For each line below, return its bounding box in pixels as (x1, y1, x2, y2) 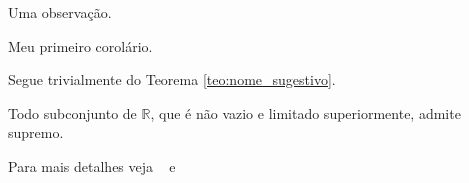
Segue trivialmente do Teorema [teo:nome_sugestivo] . (8, 69, 336, 90)
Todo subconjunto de (8, 102, 137, 123)
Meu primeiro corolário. (8, 35, 153, 56)
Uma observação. (8, 2, 112, 22)
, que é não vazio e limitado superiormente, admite (150, 102, 461, 123)
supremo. (8, 122, 64, 143)
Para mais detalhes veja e (8, 155, 176, 176)
